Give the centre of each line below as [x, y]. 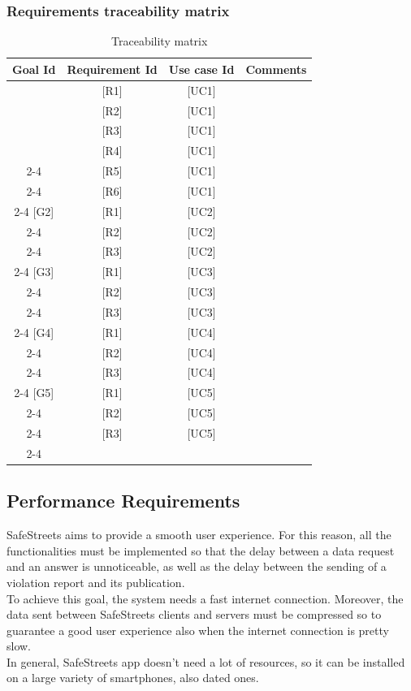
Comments [276, 69]
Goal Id [34, 69]
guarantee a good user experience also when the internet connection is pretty [198, 630]
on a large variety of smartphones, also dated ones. [133, 678]
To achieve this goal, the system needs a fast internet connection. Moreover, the [205, 598]
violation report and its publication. [96, 582]
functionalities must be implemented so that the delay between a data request [201, 550]
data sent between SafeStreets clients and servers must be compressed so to [194, 614]
